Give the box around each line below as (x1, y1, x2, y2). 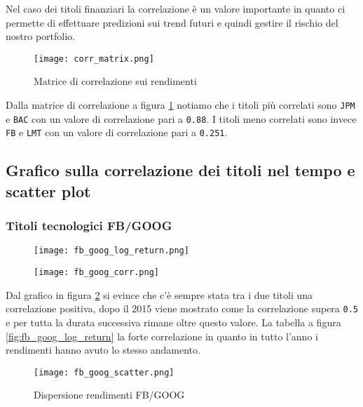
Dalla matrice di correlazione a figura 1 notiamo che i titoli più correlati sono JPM (6, 98, 355, 112)
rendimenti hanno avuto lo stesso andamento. (6, 342, 200, 357)
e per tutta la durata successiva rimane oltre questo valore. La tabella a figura (6, 314, 341, 329)
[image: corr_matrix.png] (34, 53, 154, 64)
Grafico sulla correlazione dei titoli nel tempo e (6, 159, 355, 181)
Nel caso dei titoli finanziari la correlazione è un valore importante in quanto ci (6, 1, 345, 15)
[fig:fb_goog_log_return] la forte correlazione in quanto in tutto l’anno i (6, 328, 318, 343)
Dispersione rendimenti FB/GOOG (34, 387, 185, 402)
